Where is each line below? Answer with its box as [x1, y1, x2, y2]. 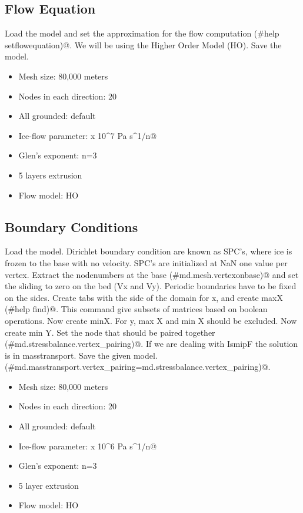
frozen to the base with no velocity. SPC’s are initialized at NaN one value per [5, 256, 288, 269]
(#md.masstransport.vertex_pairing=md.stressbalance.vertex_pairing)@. [5, 360, 271, 373]
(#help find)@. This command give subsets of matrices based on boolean [5, 303, 268, 315]
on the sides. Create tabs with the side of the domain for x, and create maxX [5, 291, 283, 303]
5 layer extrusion [18, 479, 79, 491]
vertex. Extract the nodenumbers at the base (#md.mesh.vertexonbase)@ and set [5, 268, 299, 280]
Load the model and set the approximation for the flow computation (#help [5, 27, 279, 39]
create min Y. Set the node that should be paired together [5, 326, 215, 338]
